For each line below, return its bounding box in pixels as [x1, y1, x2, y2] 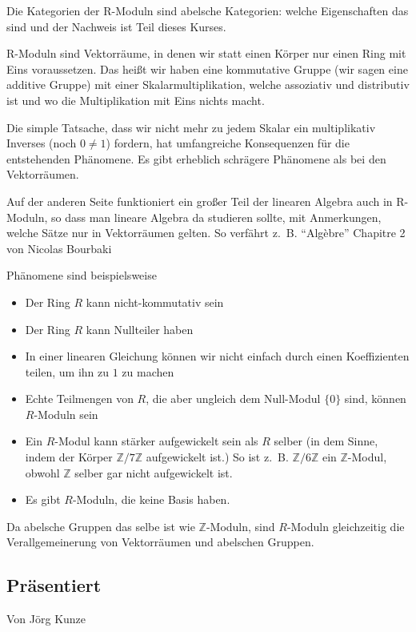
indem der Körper [25, 449, 113, 465]
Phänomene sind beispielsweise [6, 267, 157, 284]
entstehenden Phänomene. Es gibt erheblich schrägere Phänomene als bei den [6, 150, 386, 167]
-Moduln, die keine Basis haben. [72, 491, 230, 508]
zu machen [122, 363, 174, 380]
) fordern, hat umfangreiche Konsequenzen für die [106, 135, 350, 151]
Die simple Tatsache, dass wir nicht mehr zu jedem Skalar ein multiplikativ [6, 119, 376, 135]
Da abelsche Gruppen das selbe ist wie [6, 517, 195, 534]
